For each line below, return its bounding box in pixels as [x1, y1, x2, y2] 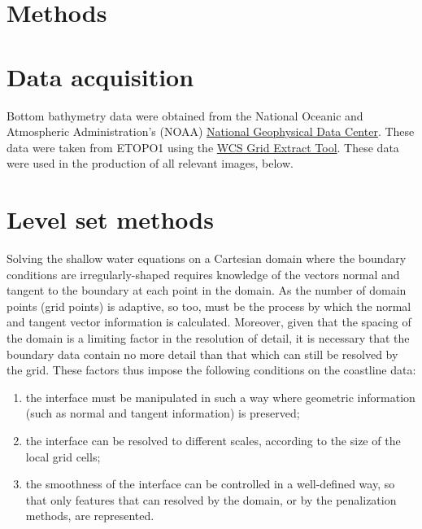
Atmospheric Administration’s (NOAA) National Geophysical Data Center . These [7, 123, 415, 140]
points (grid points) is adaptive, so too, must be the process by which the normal [7, 297, 411, 314]
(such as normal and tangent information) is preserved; [25, 404, 300, 422]
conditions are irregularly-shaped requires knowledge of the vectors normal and [7, 265, 400, 282]
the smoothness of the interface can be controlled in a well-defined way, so [25, 475, 395, 492]
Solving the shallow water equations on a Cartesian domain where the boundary [7, 250, 407, 266]
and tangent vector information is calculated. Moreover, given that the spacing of [7, 313, 411, 330]
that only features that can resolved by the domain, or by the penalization [25, 491, 397, 508]
